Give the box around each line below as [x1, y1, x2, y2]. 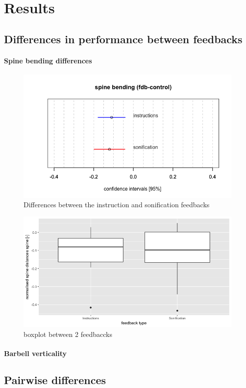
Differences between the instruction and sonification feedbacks [24, 199, 210, 210]
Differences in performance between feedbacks [4, 31, 243, 46]
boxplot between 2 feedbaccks [24, 329, 112, 339]
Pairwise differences [4, 372, 106, 387]
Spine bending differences [4, 55, 92, 65]
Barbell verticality [4, 348, 67, 358]
